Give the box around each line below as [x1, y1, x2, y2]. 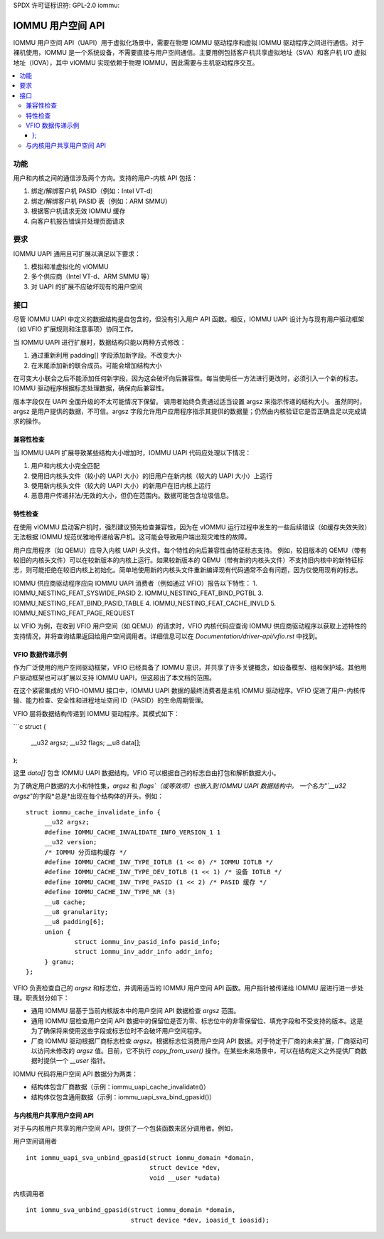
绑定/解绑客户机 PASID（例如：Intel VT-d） [31, 187, 157, 195]
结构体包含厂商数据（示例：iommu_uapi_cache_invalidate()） [31, 1083, 210, 1092]
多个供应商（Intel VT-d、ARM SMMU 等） [31, 272, 154, 281]
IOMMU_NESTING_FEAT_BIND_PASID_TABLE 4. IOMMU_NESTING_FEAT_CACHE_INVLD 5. [13, 598, 277, 607]
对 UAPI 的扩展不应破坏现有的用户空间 [31, 282, 143, 291]
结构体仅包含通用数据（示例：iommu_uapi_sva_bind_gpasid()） [31, 1092, 216, 1101]
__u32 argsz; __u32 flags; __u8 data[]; [31, 738, 142, 747]
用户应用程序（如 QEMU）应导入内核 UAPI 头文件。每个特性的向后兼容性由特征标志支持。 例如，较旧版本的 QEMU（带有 [13, 546, 367, 554]
